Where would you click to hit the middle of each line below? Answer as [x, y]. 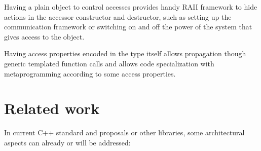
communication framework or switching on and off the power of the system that [128, 27]
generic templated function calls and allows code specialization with [109, 63]
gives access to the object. [44, 36]
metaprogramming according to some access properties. [90, 73]
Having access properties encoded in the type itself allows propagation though [125, 53]
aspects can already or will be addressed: [67, 142]
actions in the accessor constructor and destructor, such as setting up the [118, 16]
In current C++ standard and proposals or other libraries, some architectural [124, 133]
